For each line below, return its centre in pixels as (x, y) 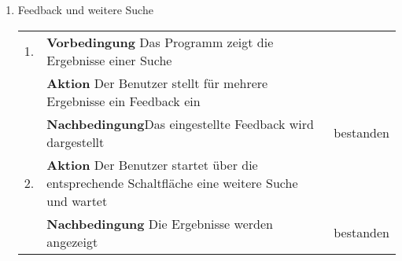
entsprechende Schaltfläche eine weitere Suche (172, 182)
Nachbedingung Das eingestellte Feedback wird (180, 123)
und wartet (77, 200)
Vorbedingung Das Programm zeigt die (160, 42)
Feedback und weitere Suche (85, 9)
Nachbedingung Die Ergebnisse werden (160, 223)
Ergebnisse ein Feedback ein (124, 101)
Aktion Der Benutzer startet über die (152, 164)
